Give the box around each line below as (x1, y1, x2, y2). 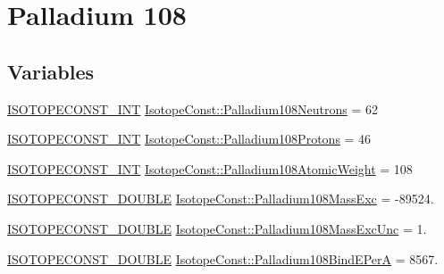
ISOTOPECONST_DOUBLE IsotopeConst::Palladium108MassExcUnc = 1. (7, 219, 427, 237)
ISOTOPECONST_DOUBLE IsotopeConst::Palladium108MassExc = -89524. (7, 189, 434, 208)
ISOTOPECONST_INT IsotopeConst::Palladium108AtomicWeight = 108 (7, 159, 413, 178)
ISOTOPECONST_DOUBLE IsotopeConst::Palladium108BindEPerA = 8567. (7, 249, 439, 268)
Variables (7, 57, 95, 85)
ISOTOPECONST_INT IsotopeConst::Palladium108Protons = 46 (7, 129, 372, 148)
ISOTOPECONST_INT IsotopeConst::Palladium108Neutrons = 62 (7, 99, 379, 118)
